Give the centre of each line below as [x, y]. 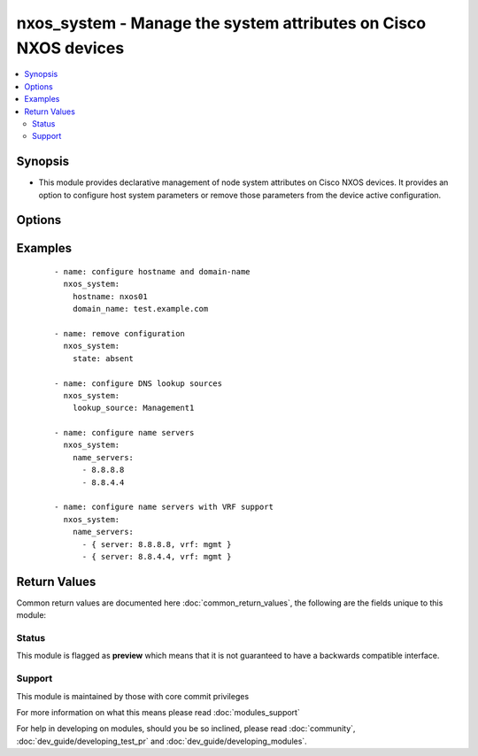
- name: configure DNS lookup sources [139, 383]
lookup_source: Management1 [133, 408]
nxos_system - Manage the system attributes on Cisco [221, 23]
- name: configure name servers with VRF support [164, 507]
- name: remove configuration [120, 333]
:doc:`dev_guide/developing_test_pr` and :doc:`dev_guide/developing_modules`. [162, 741]
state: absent [103, 358]
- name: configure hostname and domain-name [153, 272]
